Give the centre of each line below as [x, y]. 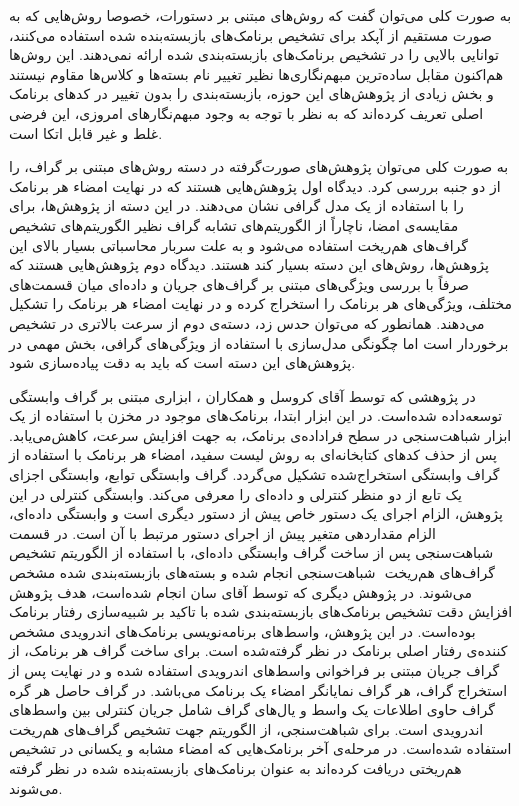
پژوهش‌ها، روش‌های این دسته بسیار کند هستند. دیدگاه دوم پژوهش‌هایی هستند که [249, 264]
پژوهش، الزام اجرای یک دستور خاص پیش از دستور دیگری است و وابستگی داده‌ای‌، [256, 513]
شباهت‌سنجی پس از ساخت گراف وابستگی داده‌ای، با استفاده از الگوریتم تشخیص [251, 552]
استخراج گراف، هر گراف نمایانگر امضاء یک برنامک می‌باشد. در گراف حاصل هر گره [258, 689]
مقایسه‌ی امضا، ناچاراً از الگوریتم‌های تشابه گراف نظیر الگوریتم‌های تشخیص [234, 224]
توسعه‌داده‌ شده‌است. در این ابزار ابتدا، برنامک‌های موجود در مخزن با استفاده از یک [256, 415]
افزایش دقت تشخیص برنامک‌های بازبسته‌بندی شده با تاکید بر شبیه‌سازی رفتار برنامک [261, 611]
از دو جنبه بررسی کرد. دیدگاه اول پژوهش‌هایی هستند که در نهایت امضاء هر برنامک [255, 185]
